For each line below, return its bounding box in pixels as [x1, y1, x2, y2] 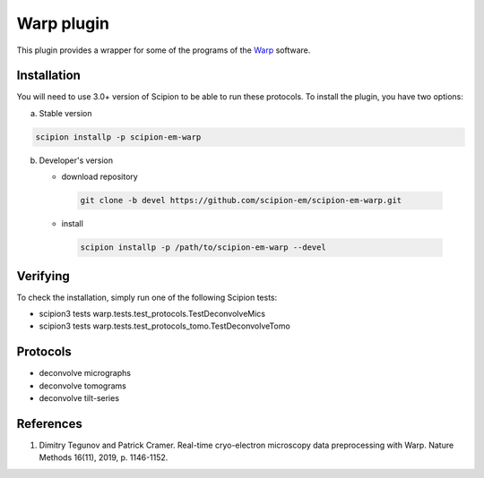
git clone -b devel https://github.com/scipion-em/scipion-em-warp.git [80, 195, 402, 206]
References [16, 416, 82, 431]
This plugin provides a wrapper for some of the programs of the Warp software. [16, 45, 311, 55]
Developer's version [39, 155, 114, 166]
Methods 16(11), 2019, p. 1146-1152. [39, 452, 169, 463]
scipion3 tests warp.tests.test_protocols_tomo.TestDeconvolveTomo [39, 320, 290, 331]
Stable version [39, 107, 93, 118]
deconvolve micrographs [39, 368, 132, 379]
